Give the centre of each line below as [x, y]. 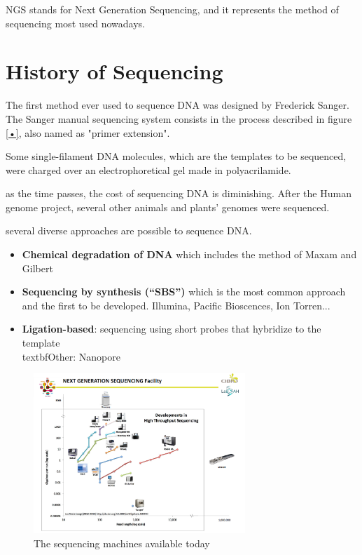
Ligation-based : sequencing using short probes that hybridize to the [172, 329]
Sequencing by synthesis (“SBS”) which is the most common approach [184, 292]
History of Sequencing [114, 71]
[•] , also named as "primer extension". [88, 132]
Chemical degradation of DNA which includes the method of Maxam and [189, 254]
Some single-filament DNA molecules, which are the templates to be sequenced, [176, 156]
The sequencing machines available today [122, 543]
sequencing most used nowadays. [76, 23]
